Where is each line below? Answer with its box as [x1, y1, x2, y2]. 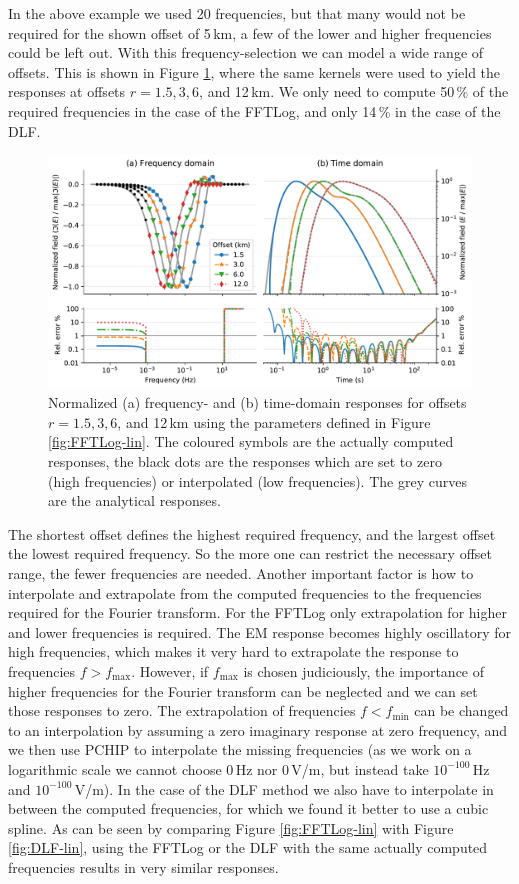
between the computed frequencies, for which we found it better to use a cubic [8, 798, 489, 819]
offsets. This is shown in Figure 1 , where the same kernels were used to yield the [8, 61, 501, 82]
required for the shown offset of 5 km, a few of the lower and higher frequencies [8, 22, 492, 43]
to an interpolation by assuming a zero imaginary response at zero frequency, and [8, 719, 508, 740]
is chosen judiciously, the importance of [243, 661, 485, 681]
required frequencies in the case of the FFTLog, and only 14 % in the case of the [8, 100, 501, 121]
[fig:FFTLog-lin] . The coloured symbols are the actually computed [48, 431, 454, 452]
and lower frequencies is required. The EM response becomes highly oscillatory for [8, 621, 511, 642]
